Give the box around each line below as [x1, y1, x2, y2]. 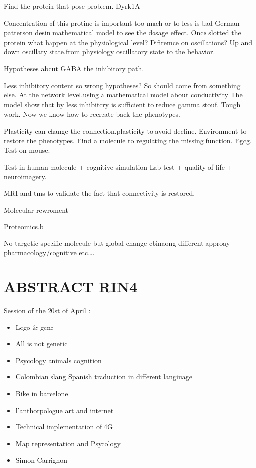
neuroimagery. [4, 171, 47, 182]
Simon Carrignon [15, 455, 68, 465]
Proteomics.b [4, 221, 44, 232]
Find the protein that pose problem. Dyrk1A [4, 1, 140, 11]
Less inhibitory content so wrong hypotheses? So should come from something [4, 80, 241, 90]
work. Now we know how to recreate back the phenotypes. [4, 109, 180, 119]
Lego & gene [15, 322, 54, 332]
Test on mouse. [4, 145, 50, 155]
